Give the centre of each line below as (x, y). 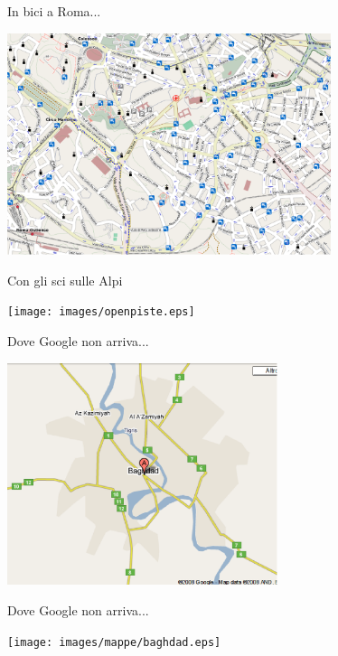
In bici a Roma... (54, 11)
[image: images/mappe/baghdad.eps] (114, 642)
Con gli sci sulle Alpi (65, 280)
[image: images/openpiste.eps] (101, 312)
